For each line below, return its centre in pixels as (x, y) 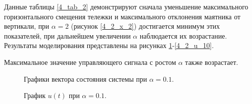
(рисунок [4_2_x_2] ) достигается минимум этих (146, 26)
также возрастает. (212, 62)
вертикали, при (27, 26)
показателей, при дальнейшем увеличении (67, 35)
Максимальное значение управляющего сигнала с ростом (90, 62)
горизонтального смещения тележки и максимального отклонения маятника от (122, 16)
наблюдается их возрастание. (183, 35)
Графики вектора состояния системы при (86, 78)
